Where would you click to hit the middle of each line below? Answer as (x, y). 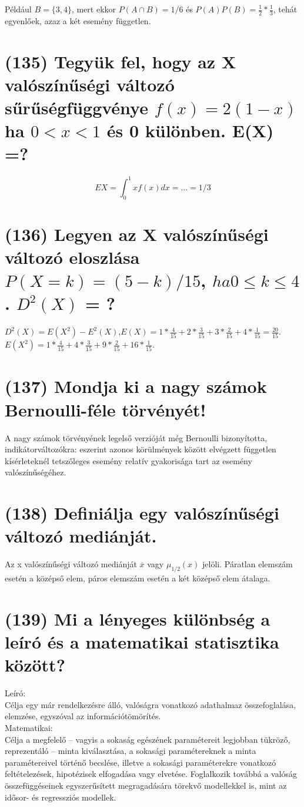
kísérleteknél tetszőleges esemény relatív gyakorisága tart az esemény (128, 460)
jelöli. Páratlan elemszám (248, 564)
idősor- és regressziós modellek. (61, 797)
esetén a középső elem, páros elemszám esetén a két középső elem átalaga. (138, 578)
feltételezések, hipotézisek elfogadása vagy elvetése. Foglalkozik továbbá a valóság (151, 774)
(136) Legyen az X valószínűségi (137, 234)
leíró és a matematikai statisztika (142, 642)
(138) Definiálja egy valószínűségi (142, 513)
